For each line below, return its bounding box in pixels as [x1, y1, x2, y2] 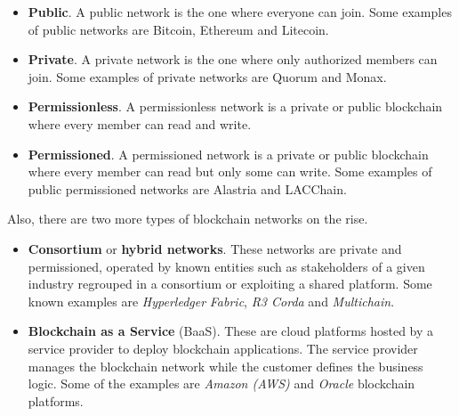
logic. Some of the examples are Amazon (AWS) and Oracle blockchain [28, 374, 415, 393]
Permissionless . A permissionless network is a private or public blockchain [28, 97, 443, 116]
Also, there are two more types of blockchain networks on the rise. [7, 209, 368, 228]
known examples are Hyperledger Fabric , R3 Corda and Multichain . [28, 291, 395, 310]
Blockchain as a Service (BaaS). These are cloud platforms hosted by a [28, 322, 434, 340]
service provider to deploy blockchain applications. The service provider [28, 339, 418, 357]
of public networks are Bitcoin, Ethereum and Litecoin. [28, 20, 329, 38]
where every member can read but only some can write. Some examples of [28, 162, 432, 181]
